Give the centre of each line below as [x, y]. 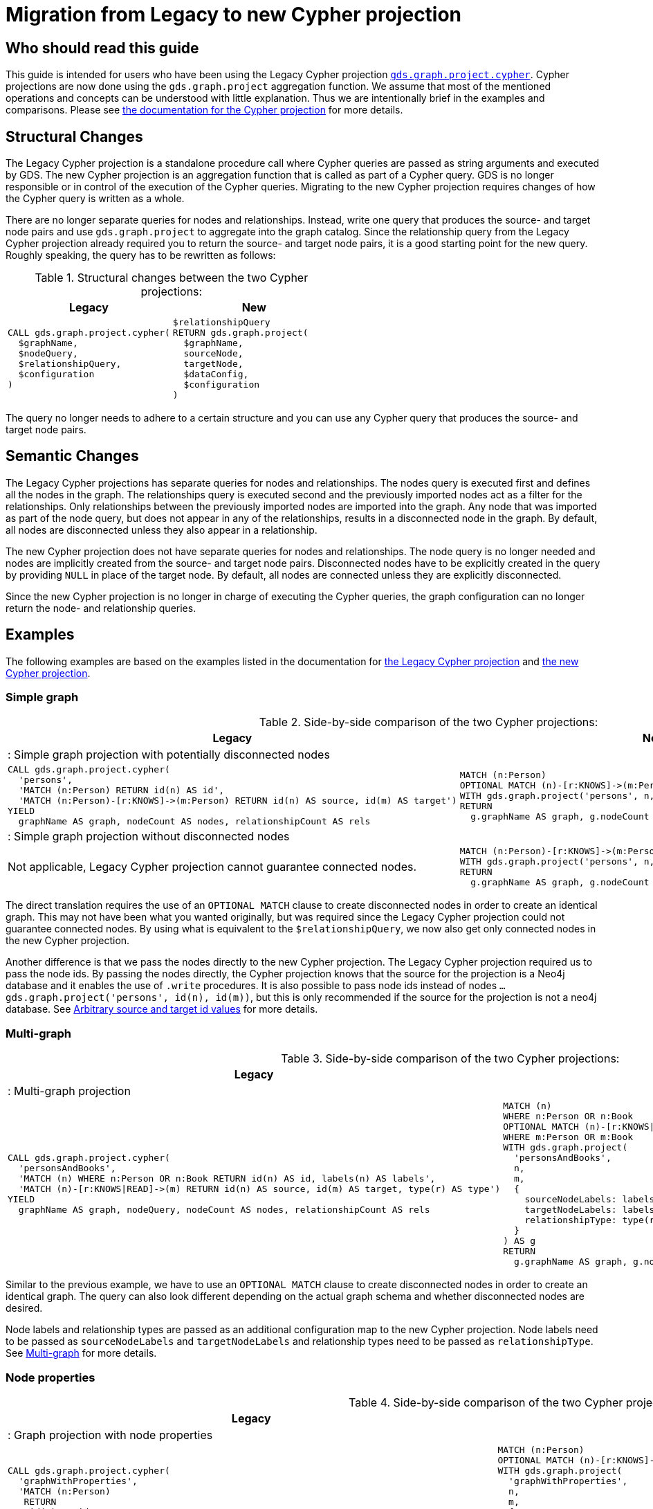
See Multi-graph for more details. [81, 1353]
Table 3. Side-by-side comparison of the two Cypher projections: [450, 1059]
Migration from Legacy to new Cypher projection [234, 15]
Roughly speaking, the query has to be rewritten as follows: [141, 255]
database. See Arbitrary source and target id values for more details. [162, 1009]
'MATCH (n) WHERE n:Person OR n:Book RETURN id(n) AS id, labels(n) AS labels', [227, 1179]
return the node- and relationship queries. [101, 608]
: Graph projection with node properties [110, 1435]
